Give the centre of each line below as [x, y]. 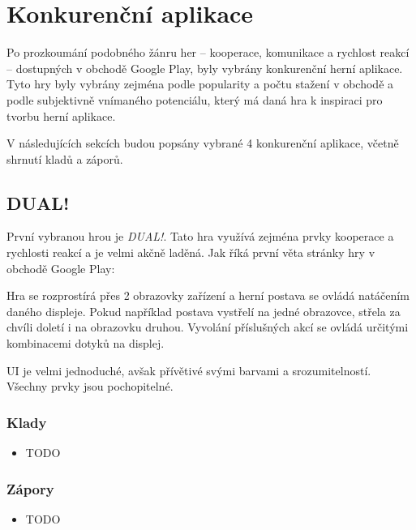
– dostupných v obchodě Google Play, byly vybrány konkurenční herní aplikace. [205, 68]
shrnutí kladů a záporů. [65, 158]
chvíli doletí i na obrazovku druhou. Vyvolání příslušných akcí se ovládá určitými [208, 327]
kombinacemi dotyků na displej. [86, 343]
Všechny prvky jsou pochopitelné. [90, 386]
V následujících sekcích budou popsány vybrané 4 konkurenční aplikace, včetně [203, 143]
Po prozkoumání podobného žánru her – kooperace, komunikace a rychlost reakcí [208, 52]
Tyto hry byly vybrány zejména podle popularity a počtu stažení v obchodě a [200, 84]
